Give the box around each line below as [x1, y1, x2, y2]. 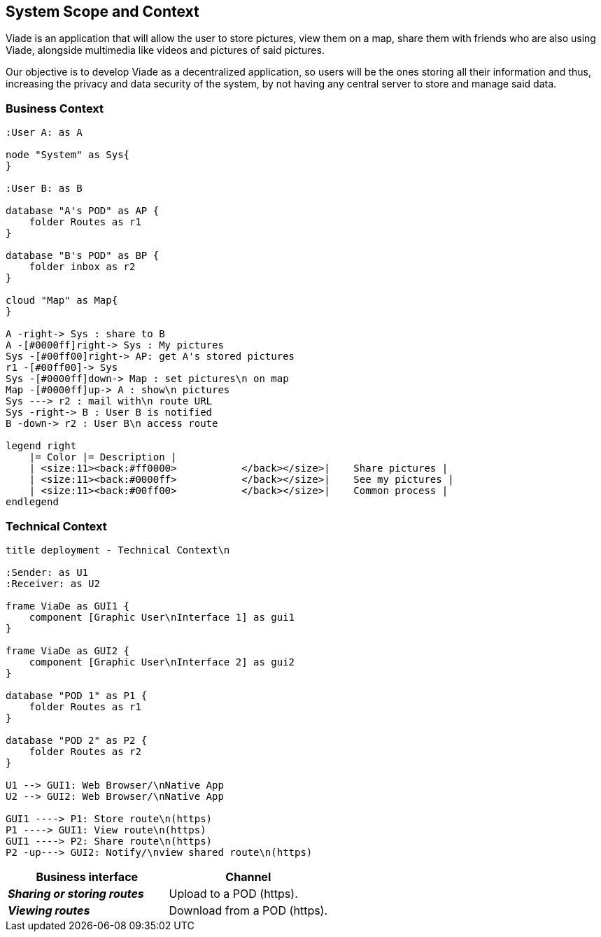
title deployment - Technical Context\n [6, 544, 230, 556]
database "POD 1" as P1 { [6, 689, 148, 701]
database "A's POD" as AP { [6, 205, 160, 217]
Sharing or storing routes [8, 886, 144, 901]
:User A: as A [6, 127, 83, 139]
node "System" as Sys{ [6, 149, 130, 161]
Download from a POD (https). [169, 903, 328, 917]
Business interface [36, 869, 139, 884]
